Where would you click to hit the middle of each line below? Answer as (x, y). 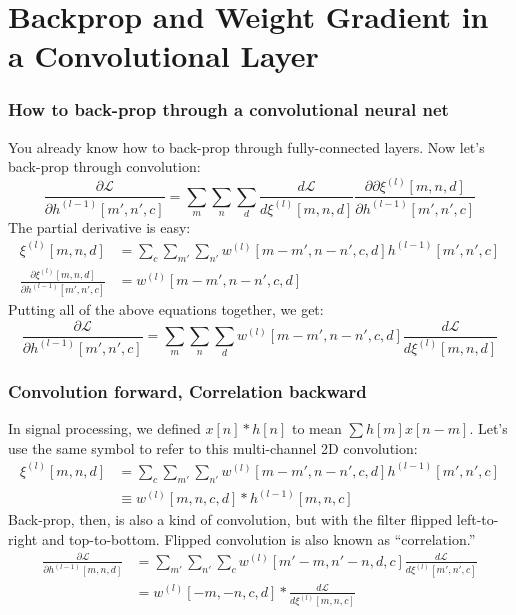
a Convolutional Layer (163, 55)
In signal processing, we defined (104, 428)
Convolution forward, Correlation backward (187, 390)
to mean (316, 428)
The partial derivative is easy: (99, 226)
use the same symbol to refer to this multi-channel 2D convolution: (213, 447)
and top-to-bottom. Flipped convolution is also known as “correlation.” (258, 538)
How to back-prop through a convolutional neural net (228, 109)
